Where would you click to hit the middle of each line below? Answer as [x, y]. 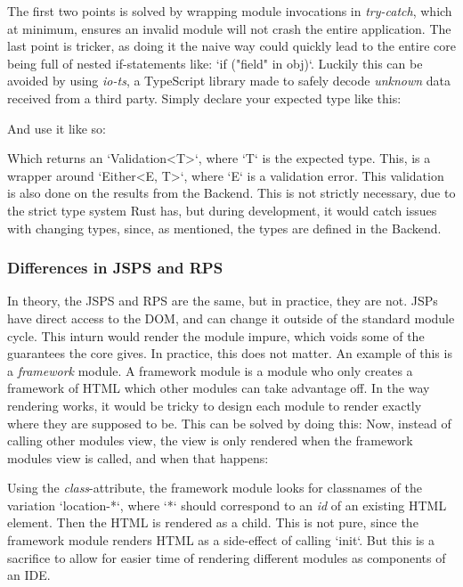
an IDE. [29, 575]
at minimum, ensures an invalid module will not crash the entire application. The [229, 28]
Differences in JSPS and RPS [115, 268]
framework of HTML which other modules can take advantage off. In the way [219, 388]
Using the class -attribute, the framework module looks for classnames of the [215, 488]
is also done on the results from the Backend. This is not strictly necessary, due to [231, 193]
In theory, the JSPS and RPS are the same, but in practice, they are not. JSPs [223, 301]
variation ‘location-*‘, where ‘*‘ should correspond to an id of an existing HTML [227, 505]
